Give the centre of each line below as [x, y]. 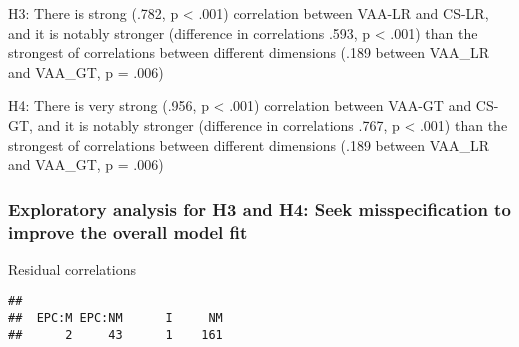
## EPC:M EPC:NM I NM [115, 318]
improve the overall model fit [128, 231]
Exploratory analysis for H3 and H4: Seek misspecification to [259, 208]
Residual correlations [72, 268]
